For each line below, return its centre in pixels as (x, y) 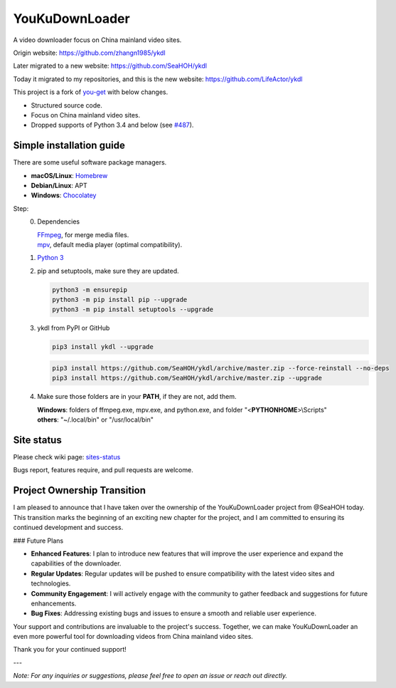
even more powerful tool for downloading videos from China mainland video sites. (133, 637)
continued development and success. (68, 528)
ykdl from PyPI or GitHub (74, 328)
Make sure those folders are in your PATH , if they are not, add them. (137, 397)
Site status (37, 440)
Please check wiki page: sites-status (67, 457)
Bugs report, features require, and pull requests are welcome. (103, 470)
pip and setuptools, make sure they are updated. (108, 271)
